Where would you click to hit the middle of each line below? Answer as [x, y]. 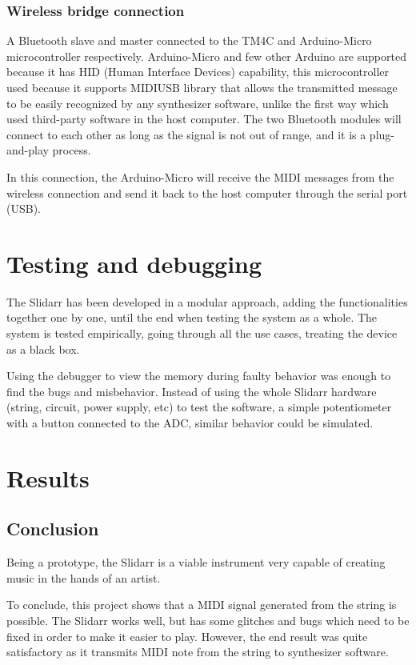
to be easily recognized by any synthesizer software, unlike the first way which [198, 103]
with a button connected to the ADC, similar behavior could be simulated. [190, 423]
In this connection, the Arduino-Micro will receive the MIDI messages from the [200, 176]
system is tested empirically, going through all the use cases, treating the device [202, 333]
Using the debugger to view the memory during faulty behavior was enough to [199, 376]
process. [72, 150]
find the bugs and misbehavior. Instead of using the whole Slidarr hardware [192, 391]
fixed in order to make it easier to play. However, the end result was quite [187, 636]
